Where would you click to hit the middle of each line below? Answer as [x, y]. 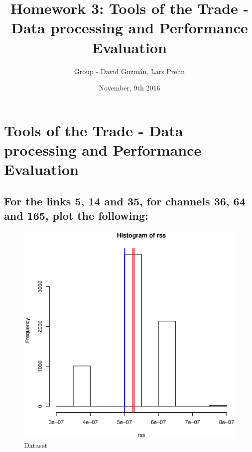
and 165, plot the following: [76, 216]
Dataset [36, 445]
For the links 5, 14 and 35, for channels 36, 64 [125, 201]
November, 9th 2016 [129, 88]
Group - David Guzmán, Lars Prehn [129, 71]
